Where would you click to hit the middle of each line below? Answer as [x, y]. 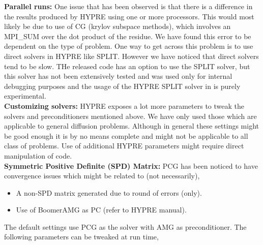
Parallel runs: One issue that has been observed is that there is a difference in [128, 6]
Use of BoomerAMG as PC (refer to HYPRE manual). [101, 210]
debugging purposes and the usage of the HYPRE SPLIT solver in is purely [122, 86]
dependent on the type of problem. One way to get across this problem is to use [129, 46]
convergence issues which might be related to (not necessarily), [102, 176]
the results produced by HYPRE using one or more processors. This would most [129, 16]
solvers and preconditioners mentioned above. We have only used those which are [130, 116]
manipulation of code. [38, 155]
